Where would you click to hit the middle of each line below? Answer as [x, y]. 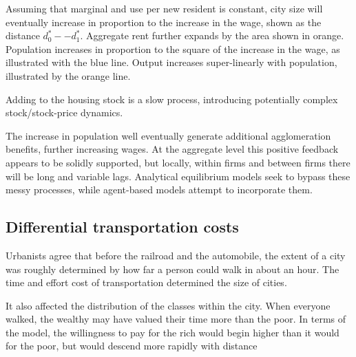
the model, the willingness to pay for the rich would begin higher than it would [172, 332]
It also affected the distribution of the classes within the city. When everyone [168, 305]
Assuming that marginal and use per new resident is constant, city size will [164, 8]
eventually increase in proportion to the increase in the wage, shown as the [164, 22]
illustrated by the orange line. [68, 75]
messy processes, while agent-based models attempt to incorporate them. [159, 190]
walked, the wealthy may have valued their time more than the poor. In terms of [176, 319]
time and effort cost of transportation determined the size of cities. [146, 282]
